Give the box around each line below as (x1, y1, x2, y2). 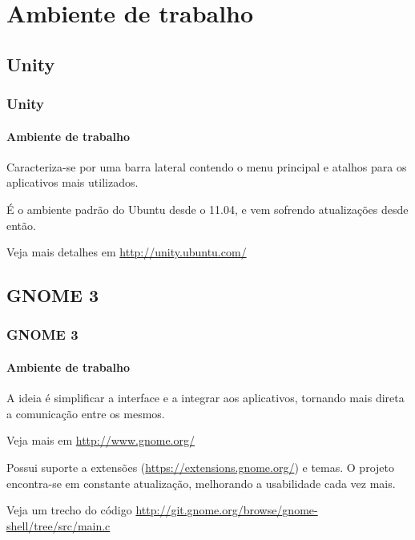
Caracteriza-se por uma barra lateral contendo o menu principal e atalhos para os (6, 158, 407, 175)
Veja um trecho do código (6, 502, 132, 518)
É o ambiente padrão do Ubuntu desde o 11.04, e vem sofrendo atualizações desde (6, 200, 409, 217)
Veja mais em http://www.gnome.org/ (6, 432, 195, 449)
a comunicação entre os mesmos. (6, 405, 165, 421)
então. (6, 216, 36, 233)
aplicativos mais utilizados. (6, 174, 139, 191)
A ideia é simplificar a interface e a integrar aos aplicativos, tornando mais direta (6, 389, 405, 406)
